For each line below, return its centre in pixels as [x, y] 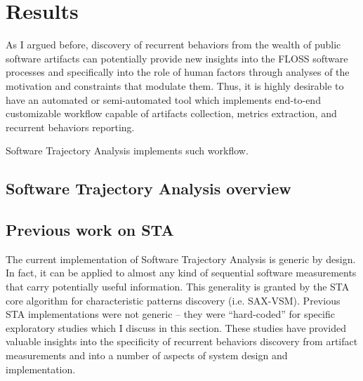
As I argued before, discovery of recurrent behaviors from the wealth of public [173, 45]
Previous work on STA [90, 230]
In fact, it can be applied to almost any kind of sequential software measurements [181, 273]
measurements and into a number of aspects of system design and [147, 355]
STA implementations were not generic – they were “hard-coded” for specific [170, 314]
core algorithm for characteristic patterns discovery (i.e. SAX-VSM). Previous [173, 300]
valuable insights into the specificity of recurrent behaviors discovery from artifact [182, 341]
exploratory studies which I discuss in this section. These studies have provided [176, 327]
